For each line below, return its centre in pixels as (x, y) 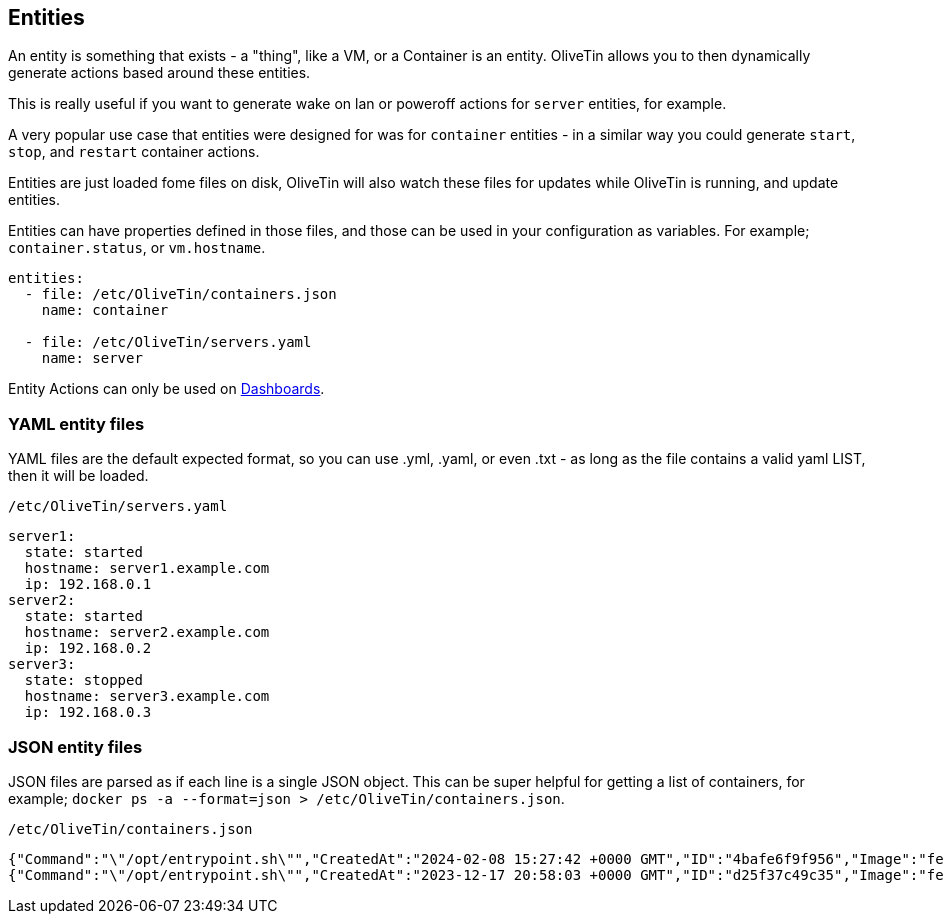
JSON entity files (75, 746)
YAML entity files (76, 423)
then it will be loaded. (78, 476)
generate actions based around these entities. (159, 73)
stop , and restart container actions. (134, 152)
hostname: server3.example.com (147, 696)
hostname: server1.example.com (147, 568)
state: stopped (83, 680)
